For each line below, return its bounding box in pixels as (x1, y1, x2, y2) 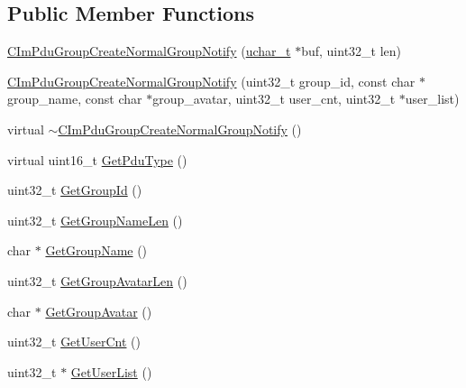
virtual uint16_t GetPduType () (7, 150, 187, 169)
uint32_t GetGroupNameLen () (7, 210, 183, 229)
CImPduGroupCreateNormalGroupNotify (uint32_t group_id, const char (7, 71, 416, 90)
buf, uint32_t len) (301, 42, 402, 60)
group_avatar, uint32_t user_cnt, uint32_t (152, 89, 396, 108)
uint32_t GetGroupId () (7, 180, 142, 199)
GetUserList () (70, 362, 152, 381)
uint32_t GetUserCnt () (7, 332, 142, 351)
